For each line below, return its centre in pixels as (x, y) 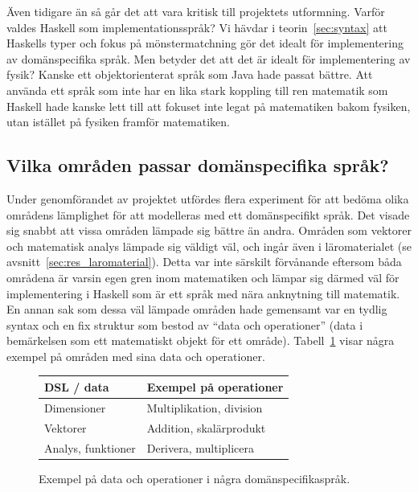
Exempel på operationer (215, 386)
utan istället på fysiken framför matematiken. (118, 122)
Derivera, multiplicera (201, 447)
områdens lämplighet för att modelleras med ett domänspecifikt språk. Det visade (208, 214)
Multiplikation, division (205, 407)
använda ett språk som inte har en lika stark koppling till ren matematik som (197, 90)
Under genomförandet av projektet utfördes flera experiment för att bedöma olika (208, 198)
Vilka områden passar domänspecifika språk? (198, 165)
